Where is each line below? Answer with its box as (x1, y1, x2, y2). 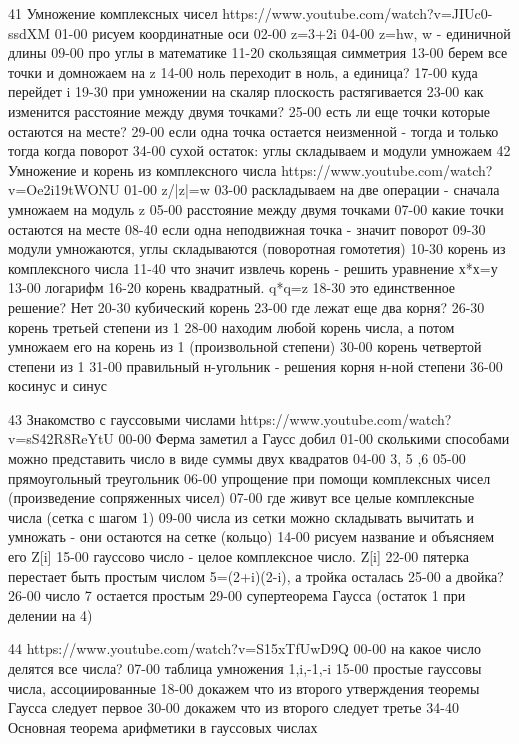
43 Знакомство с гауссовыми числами (8, 408, 236, 429)
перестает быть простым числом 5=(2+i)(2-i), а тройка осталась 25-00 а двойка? (8, 565, 504, 586)
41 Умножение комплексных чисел (8, 3, 218, 23)
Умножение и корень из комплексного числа (8, 159, 277, 180)
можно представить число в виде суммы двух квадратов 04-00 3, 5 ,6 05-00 (8, 448, 466, 469)
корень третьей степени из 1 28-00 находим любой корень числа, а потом (8, 316, 455, 337)
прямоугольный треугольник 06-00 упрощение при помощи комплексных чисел (8, 467, 491, 488)
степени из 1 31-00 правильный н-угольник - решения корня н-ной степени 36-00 (8, 355, 503, 376)
